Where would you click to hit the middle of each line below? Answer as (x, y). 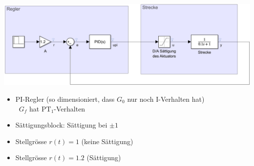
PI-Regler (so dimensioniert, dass (65, 99)
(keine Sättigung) (107, 141)
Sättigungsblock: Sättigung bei (61, 125)
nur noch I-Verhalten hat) (166, 99)
